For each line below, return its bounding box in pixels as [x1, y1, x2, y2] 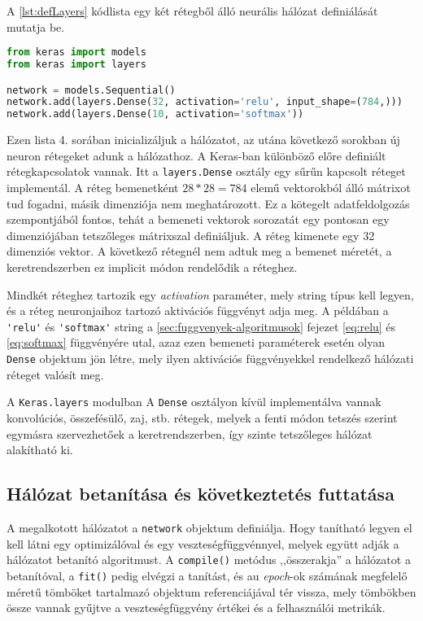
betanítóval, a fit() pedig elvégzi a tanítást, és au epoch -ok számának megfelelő [7, 566, 408, 584]
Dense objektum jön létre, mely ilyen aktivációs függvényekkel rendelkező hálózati [7, 350, 414, 367]
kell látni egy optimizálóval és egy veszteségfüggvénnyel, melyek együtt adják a [7, 535, 399, 552]
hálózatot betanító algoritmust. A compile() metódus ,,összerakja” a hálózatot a [7, 551, 411, 568]
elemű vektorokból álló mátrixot [251, 179, 411, 196]
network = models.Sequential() [7, 84, 176, 96]
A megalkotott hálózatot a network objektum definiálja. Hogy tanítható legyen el [7, 518, 412, 536]
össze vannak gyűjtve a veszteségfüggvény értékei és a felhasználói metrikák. [7, 599, 386, 616]
